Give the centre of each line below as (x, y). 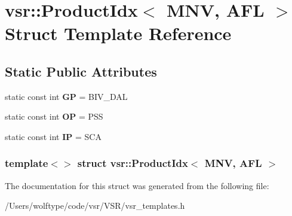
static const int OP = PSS (54, 116)
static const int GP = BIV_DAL (66, 96)
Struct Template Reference (118, 33)
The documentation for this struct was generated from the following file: (137, 185)
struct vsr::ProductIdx (133, 163)
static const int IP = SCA (53, 136)
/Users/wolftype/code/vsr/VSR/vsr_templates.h (95, 206)
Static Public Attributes (81, 71)
